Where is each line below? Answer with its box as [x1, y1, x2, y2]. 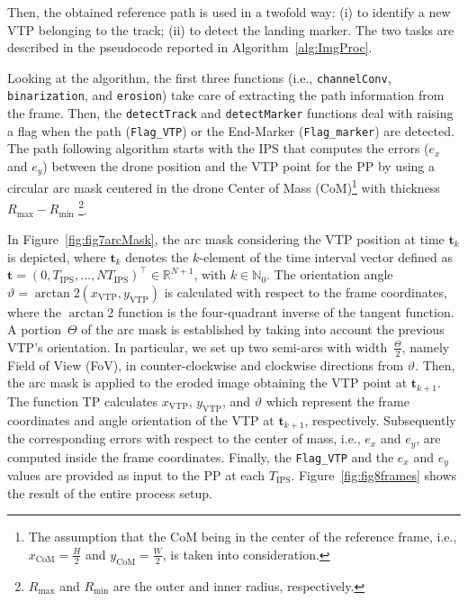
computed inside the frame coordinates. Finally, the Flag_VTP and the [7, 447, 394, 466]
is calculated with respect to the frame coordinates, [164, 282, 447, 301]
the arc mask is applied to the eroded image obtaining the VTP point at [7, 373, 408, 392]
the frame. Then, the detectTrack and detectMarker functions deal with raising [7, 104, 454, 123]
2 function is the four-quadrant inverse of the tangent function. [107, 302, 454, 321]
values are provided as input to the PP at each [7, 465, 265, 484]
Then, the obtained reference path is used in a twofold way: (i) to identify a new [7, 3, 451, 21]
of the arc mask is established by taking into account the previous [81, 320, 445, 339]
